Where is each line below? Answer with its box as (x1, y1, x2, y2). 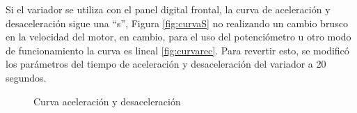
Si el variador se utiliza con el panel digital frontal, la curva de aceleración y (6, 2, 331, 16)
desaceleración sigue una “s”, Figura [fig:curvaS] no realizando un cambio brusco (6, 15, 348, 30)
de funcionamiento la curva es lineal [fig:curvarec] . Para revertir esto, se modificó (6, 43, 349, 57)
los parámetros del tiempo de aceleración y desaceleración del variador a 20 (6, 56, 326, 71)
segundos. (6, 70, 47, 84)
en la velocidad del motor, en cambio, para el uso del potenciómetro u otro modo (6, 29, 351, 44)
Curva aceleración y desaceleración (33, 93, 181, 108)
